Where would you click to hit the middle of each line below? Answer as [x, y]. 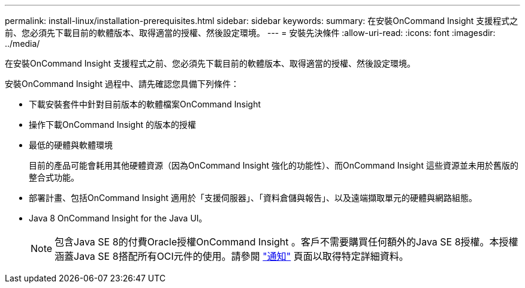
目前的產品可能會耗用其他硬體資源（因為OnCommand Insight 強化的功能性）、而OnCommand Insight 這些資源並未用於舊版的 [274, 165]
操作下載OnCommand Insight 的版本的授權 [112, 124]
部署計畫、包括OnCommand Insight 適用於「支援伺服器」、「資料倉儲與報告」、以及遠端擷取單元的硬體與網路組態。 [253, 198]
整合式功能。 [54, 177]
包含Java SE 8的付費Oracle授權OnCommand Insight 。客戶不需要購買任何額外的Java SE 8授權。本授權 [286, 242]
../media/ [22, 43]
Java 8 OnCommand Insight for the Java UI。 [118, 218]
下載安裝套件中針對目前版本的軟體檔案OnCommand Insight [145, 104]
